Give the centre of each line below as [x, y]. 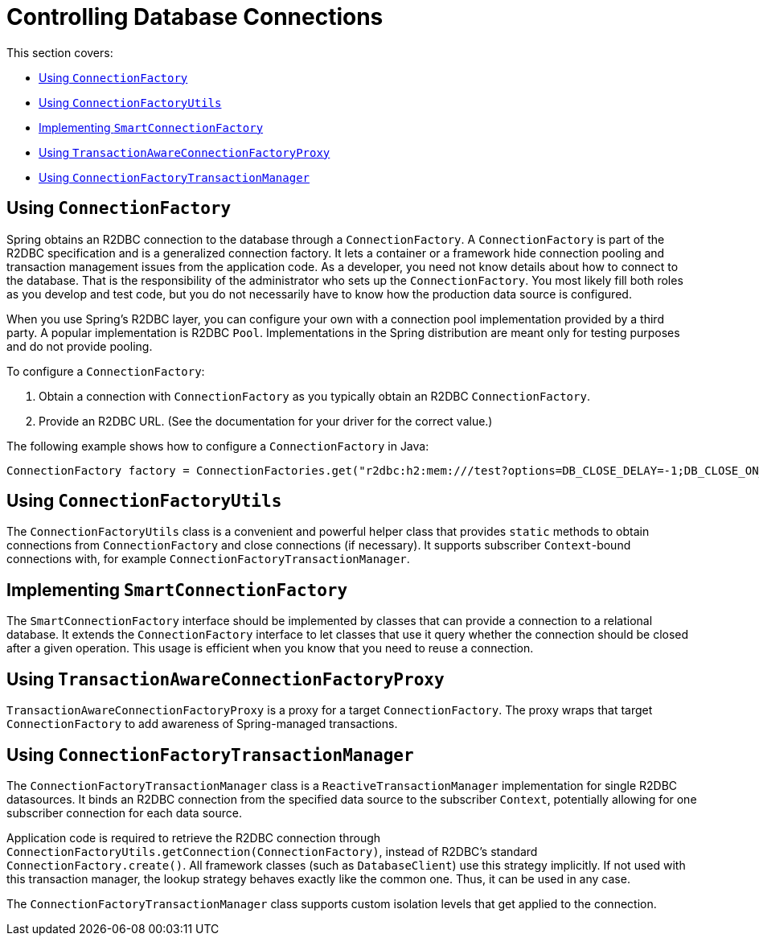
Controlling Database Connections [195, 17]
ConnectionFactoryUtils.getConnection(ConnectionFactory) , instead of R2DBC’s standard [272, 851]
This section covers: [60, 52]
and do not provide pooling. [80, 346]
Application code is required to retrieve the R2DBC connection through [194, 837]
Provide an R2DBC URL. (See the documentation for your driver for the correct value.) [266, 421]
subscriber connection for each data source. [124, 812]
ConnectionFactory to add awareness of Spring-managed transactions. [202, 724]
